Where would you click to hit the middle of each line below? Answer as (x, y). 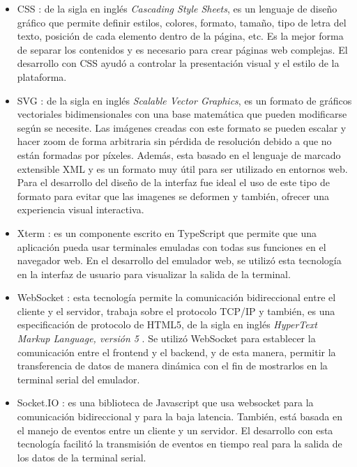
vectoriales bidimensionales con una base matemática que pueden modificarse (182, 114)
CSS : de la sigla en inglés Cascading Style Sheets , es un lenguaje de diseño (177, 8)
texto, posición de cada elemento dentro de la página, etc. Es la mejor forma (180, 36)
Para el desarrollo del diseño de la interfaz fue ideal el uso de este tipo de (174, 182)
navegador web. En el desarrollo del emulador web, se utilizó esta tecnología (179, 260)
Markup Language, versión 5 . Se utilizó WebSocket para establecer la (166, 338)
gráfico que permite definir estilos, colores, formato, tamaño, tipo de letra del (182, 22)
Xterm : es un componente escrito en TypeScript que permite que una (167, 232)
